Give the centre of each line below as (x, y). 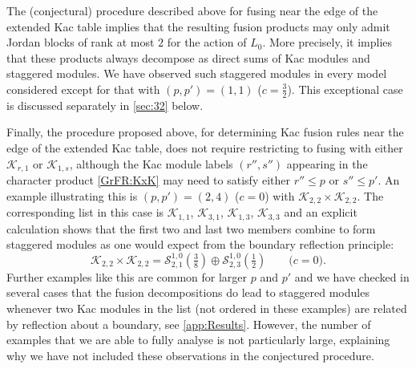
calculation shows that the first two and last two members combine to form (191, 228)
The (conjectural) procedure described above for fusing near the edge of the (192, 10)
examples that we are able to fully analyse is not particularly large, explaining (198, 340)
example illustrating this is (72, 195)
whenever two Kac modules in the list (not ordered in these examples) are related (207, 308)
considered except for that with (83, 89)
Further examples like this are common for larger (127, 276)
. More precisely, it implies (327, 42)
